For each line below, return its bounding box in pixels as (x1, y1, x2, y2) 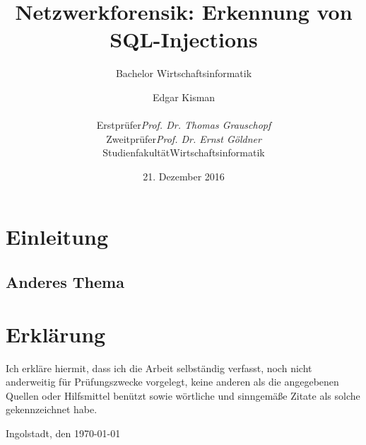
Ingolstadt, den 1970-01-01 (6, 425, 121, 440)
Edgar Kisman (152, 89, 216, 104)
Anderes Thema (6, 271, 124, 293)
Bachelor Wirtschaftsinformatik (115, 66, 252, 81)
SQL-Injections (110, 25, 258, 54)
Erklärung (6, 319, 106, 348)
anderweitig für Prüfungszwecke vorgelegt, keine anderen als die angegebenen (6, 374, 339, 389)
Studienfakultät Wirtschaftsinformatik (102, 145, 265, 160)
